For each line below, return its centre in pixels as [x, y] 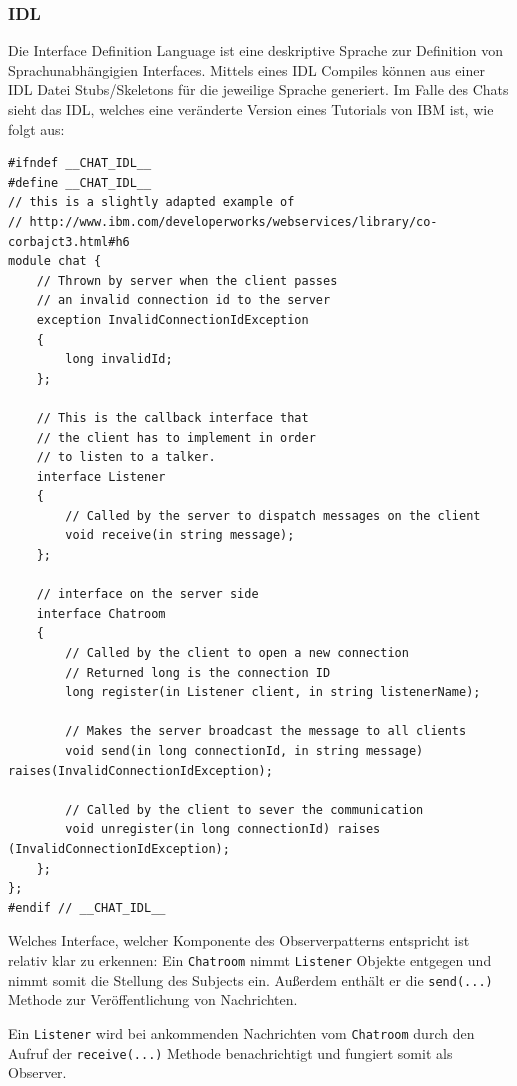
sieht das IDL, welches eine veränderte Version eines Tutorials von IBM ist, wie [251, 109]
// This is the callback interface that [172, 417]
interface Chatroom [101, 613]
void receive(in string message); [180, 535]
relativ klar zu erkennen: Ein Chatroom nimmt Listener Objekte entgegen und [250, 959]
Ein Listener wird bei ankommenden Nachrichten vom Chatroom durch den [241, 1032]
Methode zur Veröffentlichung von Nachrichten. [153, 999]
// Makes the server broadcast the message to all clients [266, 731]
